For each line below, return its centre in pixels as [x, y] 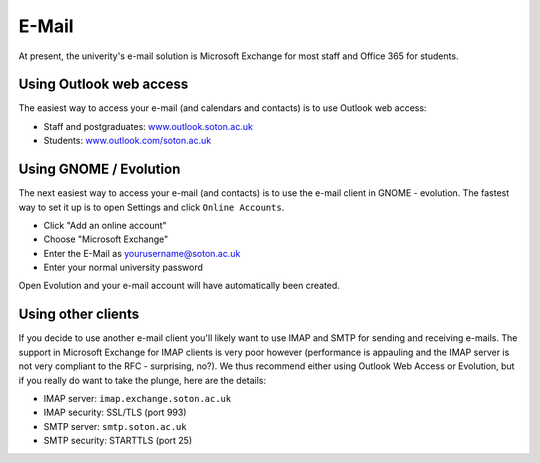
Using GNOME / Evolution [99, 169]
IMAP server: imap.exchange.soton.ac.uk [137, 398]
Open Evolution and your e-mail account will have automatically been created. [179, 286]
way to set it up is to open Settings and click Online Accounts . [151, 207]
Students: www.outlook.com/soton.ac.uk [127, 141]
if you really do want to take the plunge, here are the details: [142, 380]
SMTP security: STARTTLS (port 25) [118, 441]
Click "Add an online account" [105, 225]
